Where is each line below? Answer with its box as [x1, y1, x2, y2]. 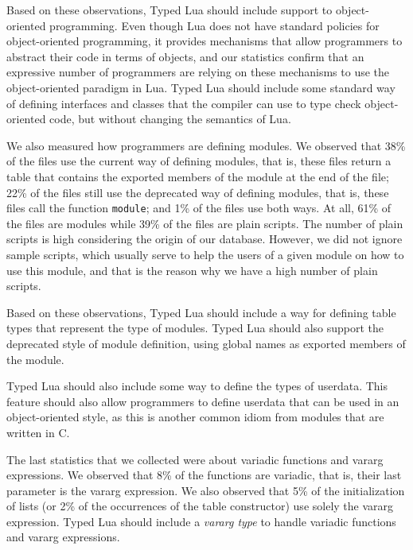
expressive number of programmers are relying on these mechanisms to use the [6, 64, 390, 80]
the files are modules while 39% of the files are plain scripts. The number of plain [6, 215, 403, 231]
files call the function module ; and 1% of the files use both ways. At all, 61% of [6, 199, 392, 216]
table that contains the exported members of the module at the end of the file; [6, 168, 389, 184]
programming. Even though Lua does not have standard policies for [49, 17, 380, 33]
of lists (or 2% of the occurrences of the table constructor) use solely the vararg [6, 498, 394, 514]
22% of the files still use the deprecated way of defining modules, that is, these [6, 184, 389, 200]
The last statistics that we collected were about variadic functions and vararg [6, 451, 384, 467]
